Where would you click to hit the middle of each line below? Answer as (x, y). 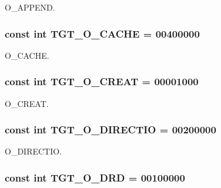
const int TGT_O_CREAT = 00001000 (102, 81)
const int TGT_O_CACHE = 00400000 (102, 33)
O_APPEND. (30, 7)
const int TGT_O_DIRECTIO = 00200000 (110, 130)
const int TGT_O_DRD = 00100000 (95, 177)
